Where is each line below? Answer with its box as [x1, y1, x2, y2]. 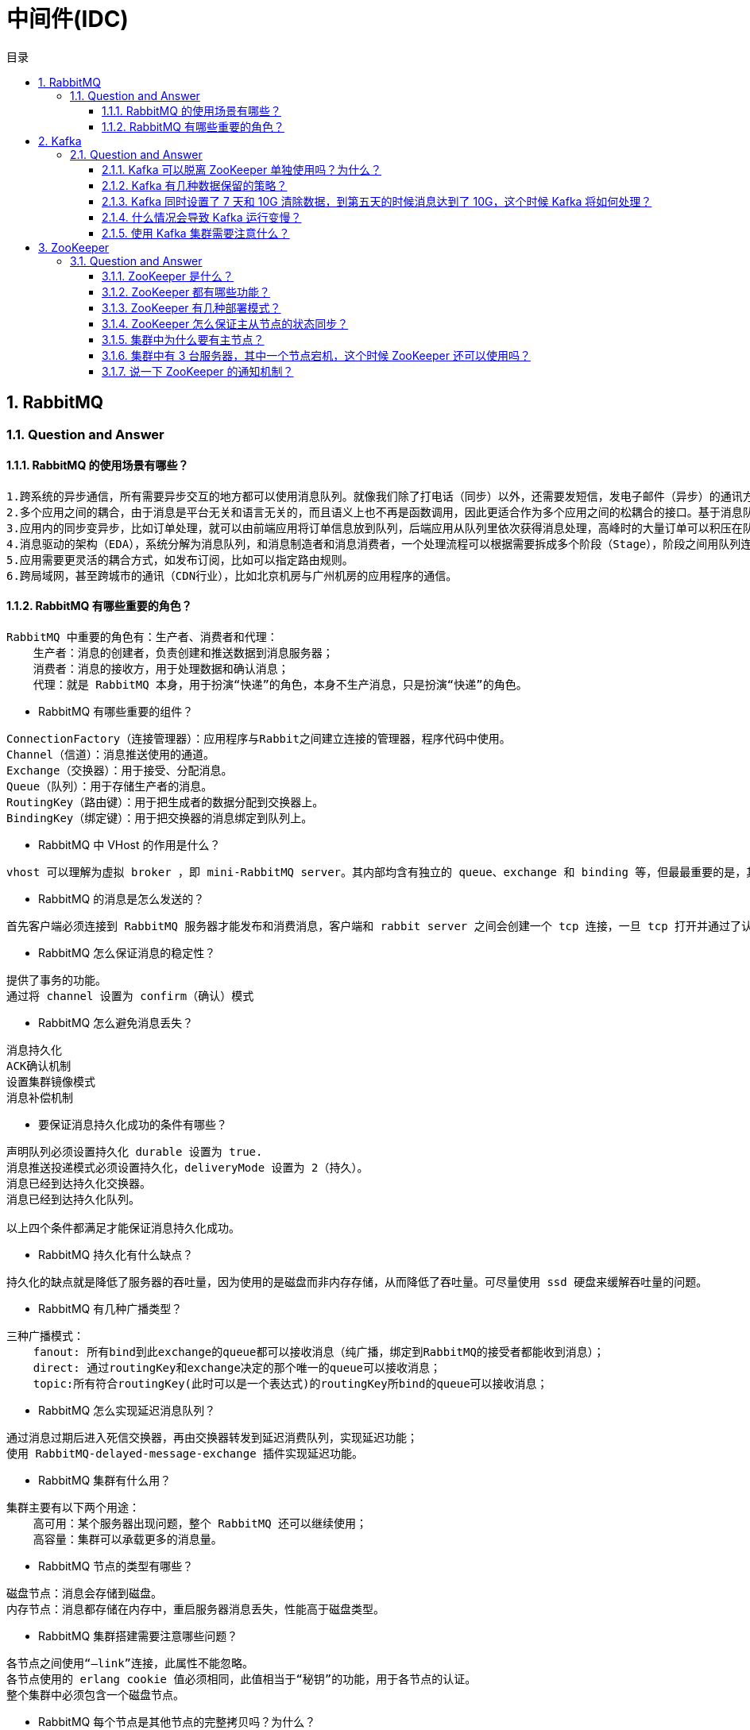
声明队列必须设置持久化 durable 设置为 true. [6, 1145, 263, 1159]
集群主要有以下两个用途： [6, 1501, 140, 1515]
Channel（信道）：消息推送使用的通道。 [6, 748, 215, 762]
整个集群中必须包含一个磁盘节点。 [6, 1689, 184, 1702]
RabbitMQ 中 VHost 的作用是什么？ [38, 838, 221, 852]
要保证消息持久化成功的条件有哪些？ [38, 1118, 227, 1132]
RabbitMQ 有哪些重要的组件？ [38, 705, 194, 719]
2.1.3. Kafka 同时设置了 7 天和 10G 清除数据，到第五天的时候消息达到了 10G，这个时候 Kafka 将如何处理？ [102, 194, 652, 208]
